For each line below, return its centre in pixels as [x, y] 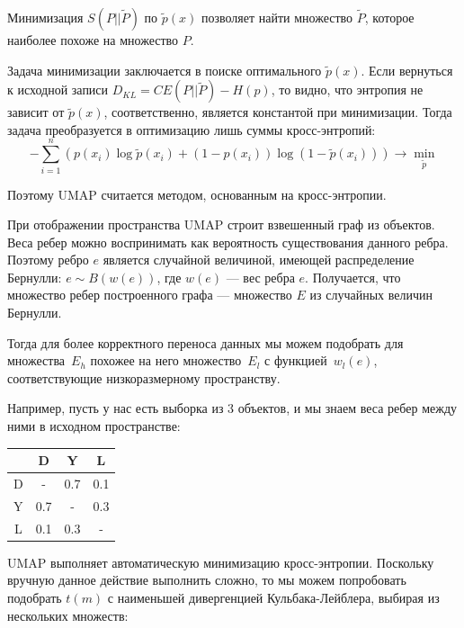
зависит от [36, 112]
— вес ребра [260, 277]
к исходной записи [58, 90]
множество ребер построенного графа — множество [150, 295]
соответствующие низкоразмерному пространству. [144, 377]
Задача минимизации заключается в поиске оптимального [165, 70]
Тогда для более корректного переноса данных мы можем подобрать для [205, 342]
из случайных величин [371, 295]
